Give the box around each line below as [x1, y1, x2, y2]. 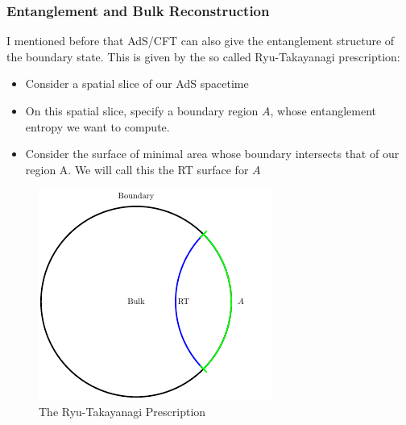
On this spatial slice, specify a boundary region [25, 102, 259, 119]
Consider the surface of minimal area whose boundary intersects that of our [25, 145, 400, 162]
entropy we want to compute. [25, 118, 170, 135]
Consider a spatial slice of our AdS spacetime [25, 75, 249, 92]
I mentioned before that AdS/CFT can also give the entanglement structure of [6, 32, 395, 49]
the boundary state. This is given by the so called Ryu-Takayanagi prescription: [6, 48, 400, 65]
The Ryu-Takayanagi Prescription [39, 402, 206, 419]
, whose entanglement [270, 102, 377, 119]
